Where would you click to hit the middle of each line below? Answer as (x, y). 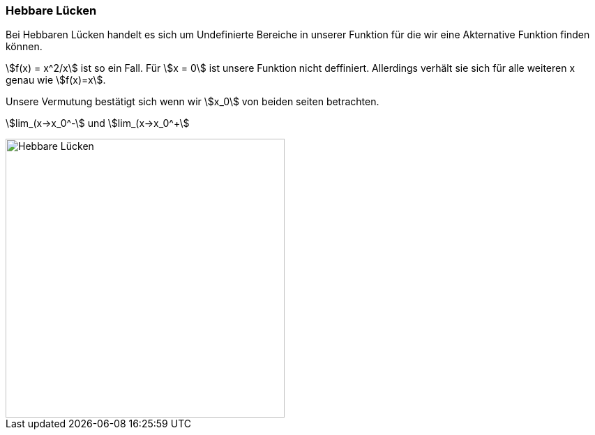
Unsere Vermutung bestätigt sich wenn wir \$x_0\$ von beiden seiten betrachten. (193, 102)
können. (24, 47)
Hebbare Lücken (51, 10)
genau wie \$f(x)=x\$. (56, 80)
